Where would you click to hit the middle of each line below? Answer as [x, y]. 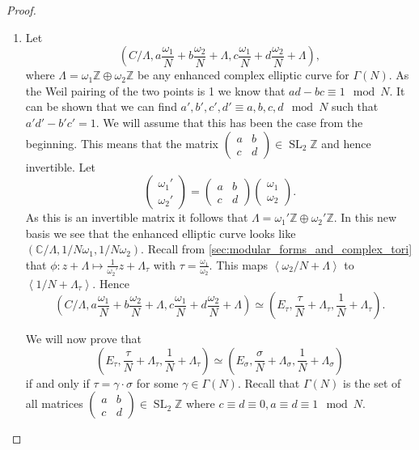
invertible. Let [60, 166]
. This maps [239, 264]
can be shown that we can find [101, 106]
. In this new [365, 217]
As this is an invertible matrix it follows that [137, 217]
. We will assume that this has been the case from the [229, 122]
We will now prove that [83, 339]
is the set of [372, 382]
